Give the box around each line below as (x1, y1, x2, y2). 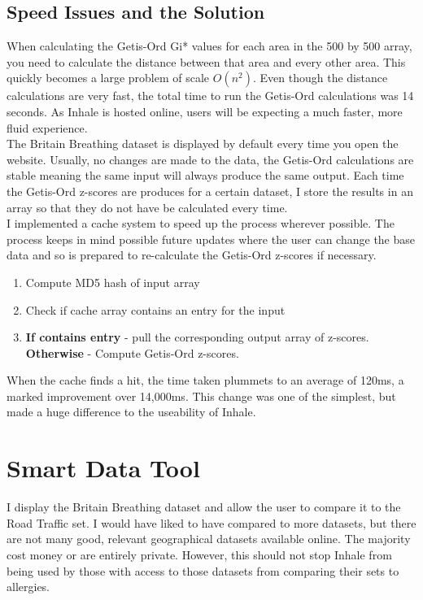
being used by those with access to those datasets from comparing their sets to (7, 562, 399, 579)
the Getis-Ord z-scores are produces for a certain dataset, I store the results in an (7, 182, 413, 199)
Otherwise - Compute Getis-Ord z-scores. (25, 344, 239, 361)
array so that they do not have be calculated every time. (7, 198, 288, 215)
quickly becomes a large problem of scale (7, 69, 210, 86)
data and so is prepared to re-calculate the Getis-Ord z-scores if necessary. (7, 246, 377, 263)
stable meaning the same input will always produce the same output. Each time (7, 167, 404, 184)
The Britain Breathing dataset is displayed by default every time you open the (7, 135, 399, 152)
